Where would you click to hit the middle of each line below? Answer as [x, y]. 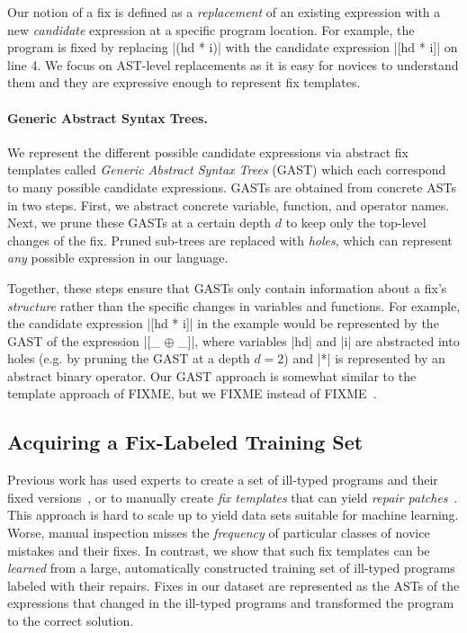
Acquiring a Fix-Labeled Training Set [185, 442]
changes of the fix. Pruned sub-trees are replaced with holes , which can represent [230, 240]
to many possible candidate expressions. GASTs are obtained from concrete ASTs [232, 187]
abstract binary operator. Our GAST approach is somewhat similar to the [212, 375]
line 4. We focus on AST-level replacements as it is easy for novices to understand [233, 64]
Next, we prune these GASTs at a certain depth [139, 223]
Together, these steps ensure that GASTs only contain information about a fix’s [227, 287]
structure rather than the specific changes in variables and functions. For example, [234, 305]
